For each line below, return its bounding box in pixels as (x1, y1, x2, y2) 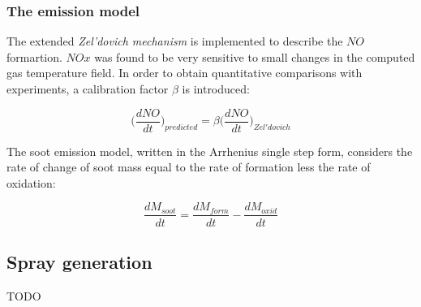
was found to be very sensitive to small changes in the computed (94, 48, 415, 65)
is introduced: (182, 80, 250, 97)
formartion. (6, 48, 62, 65)
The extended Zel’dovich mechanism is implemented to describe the (6, 32, 343, 50)
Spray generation (6, 249, 153, 274)
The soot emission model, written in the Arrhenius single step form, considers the (6, 142, 413, 159)
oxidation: (6, 174, 56, 191)
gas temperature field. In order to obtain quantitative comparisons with (6, 64, 363, 81)
